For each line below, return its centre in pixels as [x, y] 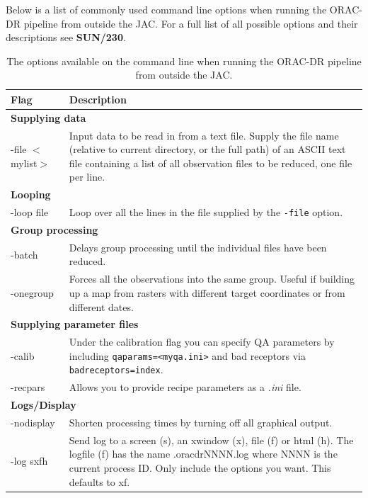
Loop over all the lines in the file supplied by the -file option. [206, 212]
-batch [24, 254]
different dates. [101, 306]
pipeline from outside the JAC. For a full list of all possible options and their [191, 23]
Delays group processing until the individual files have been [198, 247]
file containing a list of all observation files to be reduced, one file [211, 163]
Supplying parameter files [75, 324]
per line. [87, 177]
